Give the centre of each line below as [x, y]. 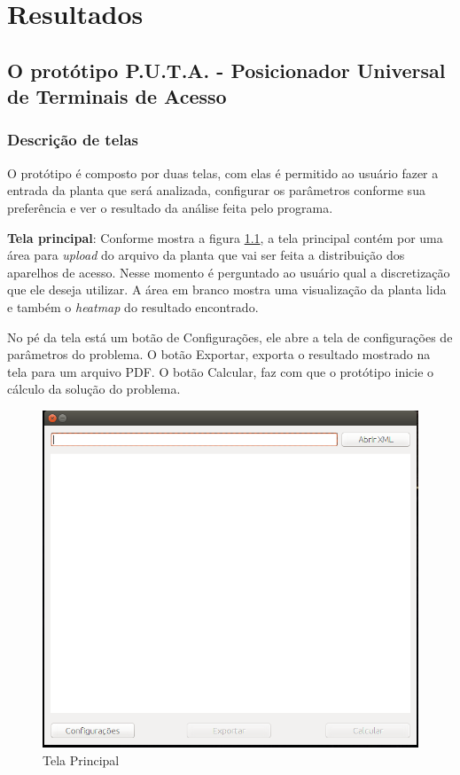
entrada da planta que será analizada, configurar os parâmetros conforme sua [216, 190]
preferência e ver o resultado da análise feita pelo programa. [170, 207]
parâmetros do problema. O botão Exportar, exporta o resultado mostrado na [219, 354]
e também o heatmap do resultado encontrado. [133, 306]
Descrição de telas [73, 140]
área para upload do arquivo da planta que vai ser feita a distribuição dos [206, 255]
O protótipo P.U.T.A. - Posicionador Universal [226, 70]
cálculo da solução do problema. [94, 389]
